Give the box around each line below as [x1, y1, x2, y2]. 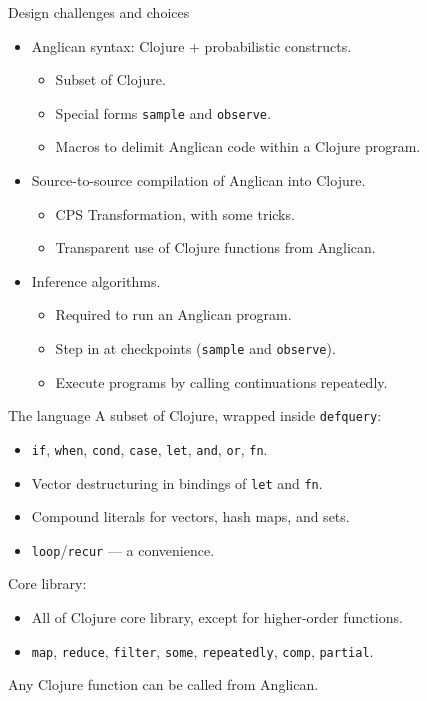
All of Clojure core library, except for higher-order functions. [31, 607, 403, 628]
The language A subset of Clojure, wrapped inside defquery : [8, 405, 382, 426]
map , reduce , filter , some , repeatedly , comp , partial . [31, 640, 374, 661]
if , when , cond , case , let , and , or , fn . [31, 438, 268, 459]
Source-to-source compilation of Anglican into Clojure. [31, 170, 366, 191]
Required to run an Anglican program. [55, 304, 292, 325]
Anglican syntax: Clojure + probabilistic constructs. [31, 35, 352, 56]
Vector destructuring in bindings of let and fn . [31, 472, 323, 493]
